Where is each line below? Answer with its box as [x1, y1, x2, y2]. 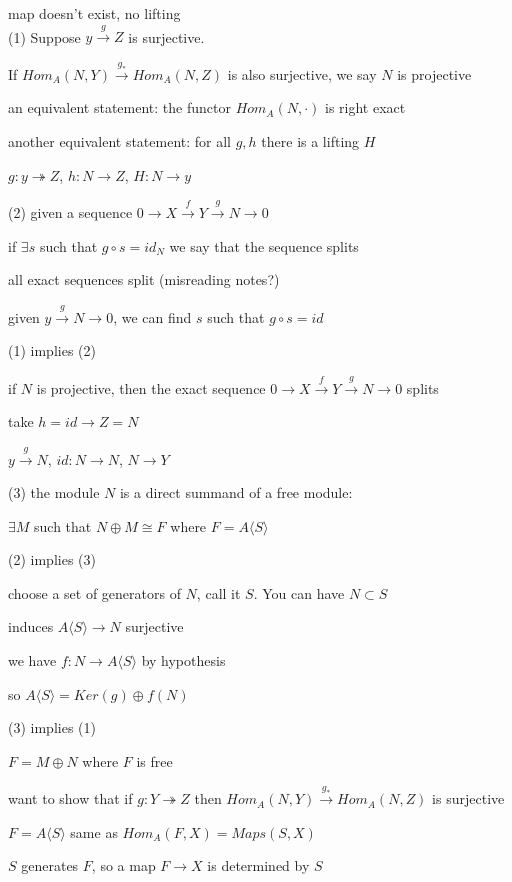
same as [70, 821, 118, 842]
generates [21, 855, 79, 876]
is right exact [325, 97, 406, 118]
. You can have [253, 582, 345, 603]
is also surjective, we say [227, 63, 377, 84]
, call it [196, 582, 241, 603]
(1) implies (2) [8, 340, 96, 361]
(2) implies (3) [8, 549, 96, 570]
